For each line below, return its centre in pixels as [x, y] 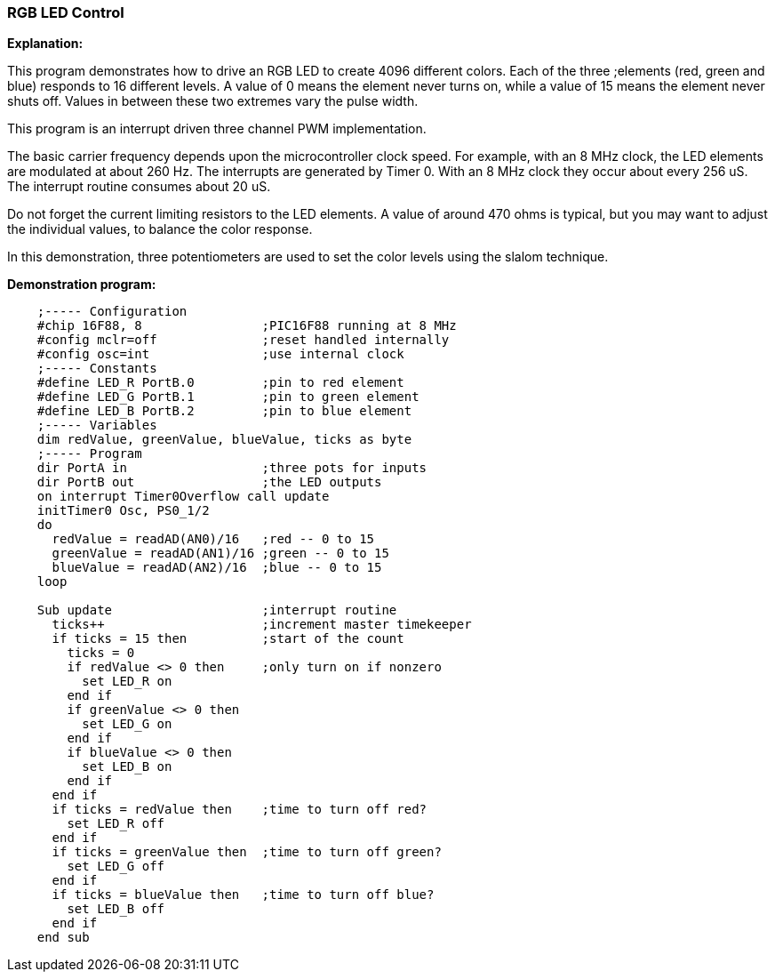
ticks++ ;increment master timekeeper [262, 625]
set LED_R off [116, 824]
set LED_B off [116, 909]
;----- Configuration [112, 312]
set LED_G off [116, 867]
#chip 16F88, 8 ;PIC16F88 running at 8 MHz [247, 326]
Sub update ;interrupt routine [217, 610]
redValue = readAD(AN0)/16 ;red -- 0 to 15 [213, 539]
